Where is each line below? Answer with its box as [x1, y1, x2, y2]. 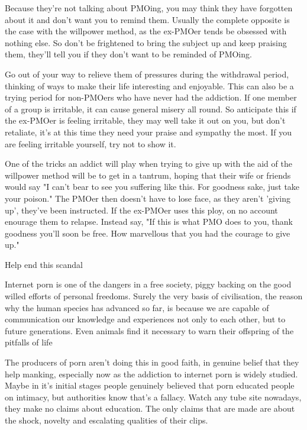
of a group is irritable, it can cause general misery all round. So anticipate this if [5, 102, 296, 115]
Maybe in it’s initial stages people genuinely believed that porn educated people [5, 379, 295, 392]
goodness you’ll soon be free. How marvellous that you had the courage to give [5, 227, 290, 239]
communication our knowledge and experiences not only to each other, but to [5, 313, 286, 325]
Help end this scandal [5, 258, 83, 270]
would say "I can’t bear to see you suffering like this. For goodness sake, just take [5, 180, 300, 193]
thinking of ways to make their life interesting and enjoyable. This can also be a [5, 79, 294, 92]
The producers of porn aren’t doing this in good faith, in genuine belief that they [5, 356, 299, 368]
